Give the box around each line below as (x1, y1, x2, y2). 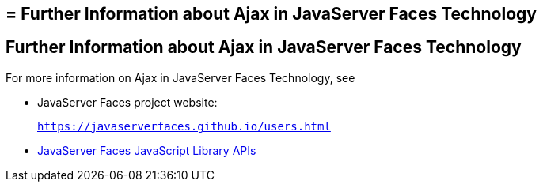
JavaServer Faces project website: (37, 95, 218, 109)
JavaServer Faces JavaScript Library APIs (37, 143, 256, 157)
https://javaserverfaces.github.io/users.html (37, 119, 331, 133)
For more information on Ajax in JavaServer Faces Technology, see (6, 70, 355, 85)
